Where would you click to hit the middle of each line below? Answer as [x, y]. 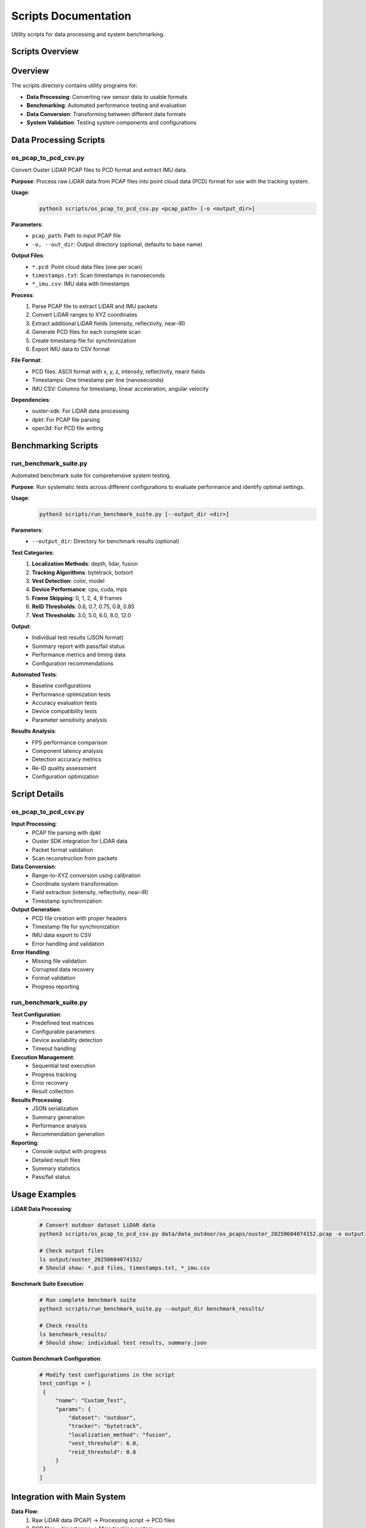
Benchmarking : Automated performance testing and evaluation [106, 105]
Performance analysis [59, 1126]
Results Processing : [37, 1100]
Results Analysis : [34, 731]
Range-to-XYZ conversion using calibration [86, 875]
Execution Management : [43, 1057]
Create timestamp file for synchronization [84, 340]
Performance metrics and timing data [79, 655]
